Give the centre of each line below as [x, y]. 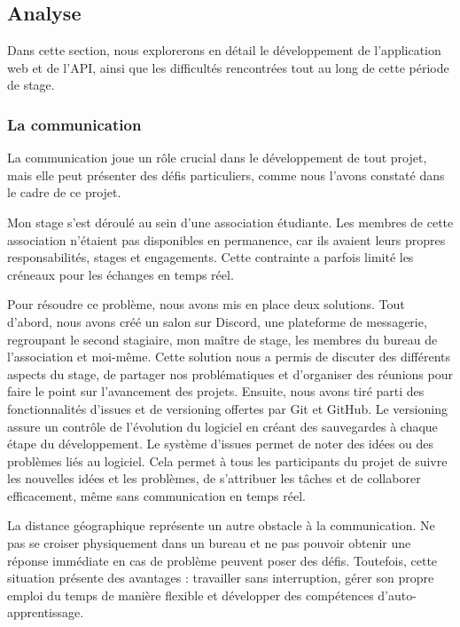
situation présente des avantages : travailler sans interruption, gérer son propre [221, 578]
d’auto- [397, 595]
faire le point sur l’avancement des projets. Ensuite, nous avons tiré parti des [216, 391]
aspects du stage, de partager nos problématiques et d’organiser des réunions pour [230, 373]
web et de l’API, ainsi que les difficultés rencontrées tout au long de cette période [228, 67]
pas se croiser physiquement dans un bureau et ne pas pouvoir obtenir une [209, 543]
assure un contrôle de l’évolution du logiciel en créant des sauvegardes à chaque [222, 426]
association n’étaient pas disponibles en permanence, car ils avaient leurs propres [226, 239]
